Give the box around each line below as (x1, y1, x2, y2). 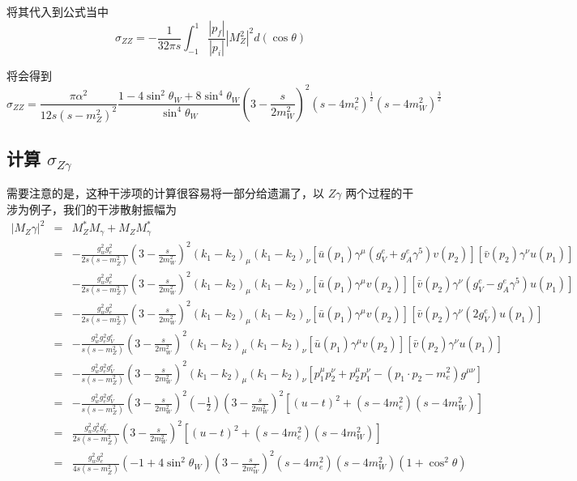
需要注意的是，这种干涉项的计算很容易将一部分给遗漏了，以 (6, 185, 324, 202)
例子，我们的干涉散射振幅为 (28, 201, 177, 218)
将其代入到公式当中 (6, 3, 109, 19)
